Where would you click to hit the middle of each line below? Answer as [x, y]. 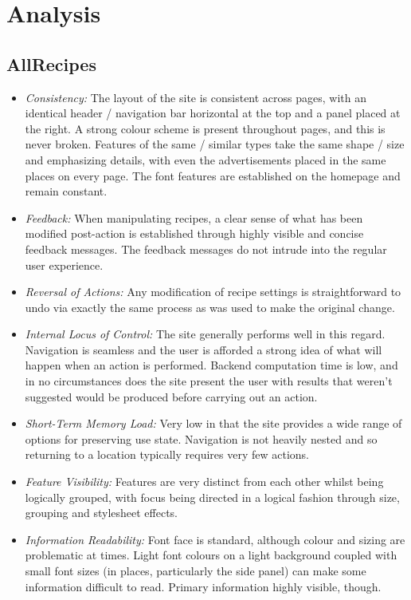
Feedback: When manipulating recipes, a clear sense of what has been [194, 217]
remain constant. [66, 191]
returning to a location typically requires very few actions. [167, 454]
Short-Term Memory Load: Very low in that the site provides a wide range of [213, 423]
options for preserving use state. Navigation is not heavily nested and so [201, 438]
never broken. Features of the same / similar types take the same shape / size [215, 144]
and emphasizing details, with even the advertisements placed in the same [205, 159]
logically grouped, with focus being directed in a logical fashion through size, [212, 497]
